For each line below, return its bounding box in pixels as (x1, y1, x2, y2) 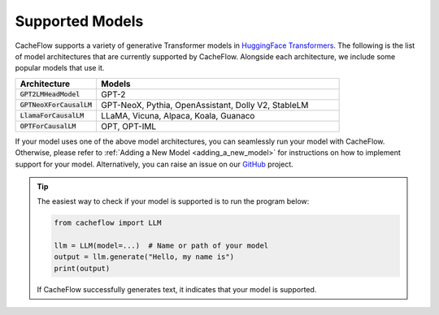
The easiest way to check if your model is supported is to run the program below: (37, 196, 310, 206)
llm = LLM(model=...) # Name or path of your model (54, 241, 269, 251)
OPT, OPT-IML (101, 120, 157, 132)
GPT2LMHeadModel (20, 90, 80, 99)
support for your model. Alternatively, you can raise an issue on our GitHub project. (15, 159, 294, 169)
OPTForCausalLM (20, 122, 76, 131)
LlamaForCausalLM (20, 111, 85, 120)
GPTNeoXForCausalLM (20, 101, 93, 110)
